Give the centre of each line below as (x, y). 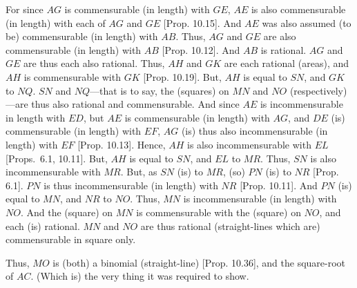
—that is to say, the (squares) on (160, 90)
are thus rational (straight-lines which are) (230, 225)
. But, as (139, 172)
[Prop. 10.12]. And (201, 49)
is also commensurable (298, 9)
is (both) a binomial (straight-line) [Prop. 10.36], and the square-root (199, 262)
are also (280, 36)
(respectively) (318, 90)
